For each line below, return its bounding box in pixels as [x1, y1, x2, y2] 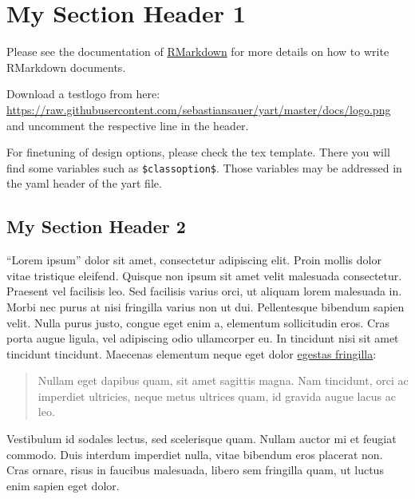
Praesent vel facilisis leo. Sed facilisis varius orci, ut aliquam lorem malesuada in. [6, 283, 402, 299]
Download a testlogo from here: [6, 85, 160, 102]
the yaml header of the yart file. [6, 175, 162, 192]
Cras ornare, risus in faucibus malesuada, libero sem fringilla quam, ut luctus [6, 461, 384, 478]
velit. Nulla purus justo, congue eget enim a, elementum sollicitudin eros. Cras [6, 314, 389, 331]
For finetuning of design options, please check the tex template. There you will [6, 144, 390, 160]
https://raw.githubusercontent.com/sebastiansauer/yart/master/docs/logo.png [6, 101, 391, 117]
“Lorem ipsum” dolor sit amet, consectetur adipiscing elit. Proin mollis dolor [6, 251, 381, 268]
